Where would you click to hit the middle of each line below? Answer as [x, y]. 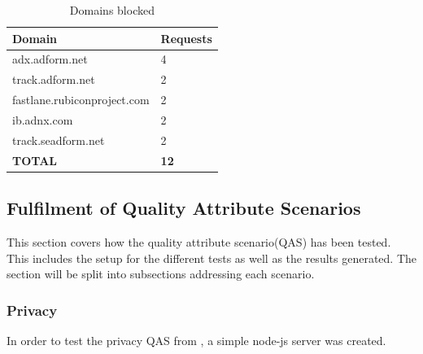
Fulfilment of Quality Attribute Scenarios [184, 208]
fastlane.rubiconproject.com [81, 100]
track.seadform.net [59, 140]
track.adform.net [54, 79]
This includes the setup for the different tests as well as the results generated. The [211, 258]
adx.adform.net [50, 59]
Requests [186, 38]
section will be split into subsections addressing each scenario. [161, 274]
